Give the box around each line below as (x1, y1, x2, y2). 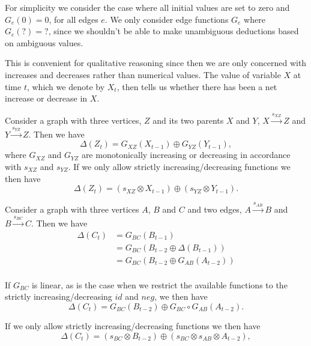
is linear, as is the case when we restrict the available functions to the (31, 278, 288, 291)
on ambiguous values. (5, 36, 83, 49)
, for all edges (49, 13, 98, 25)
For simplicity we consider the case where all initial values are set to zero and (5, 1, 290, 13)
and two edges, (187, 203, 242, 216)
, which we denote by (26, 80, 105, 93)
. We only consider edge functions (104, 13, 229, 25)
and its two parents (152, 114, 224, 126)
